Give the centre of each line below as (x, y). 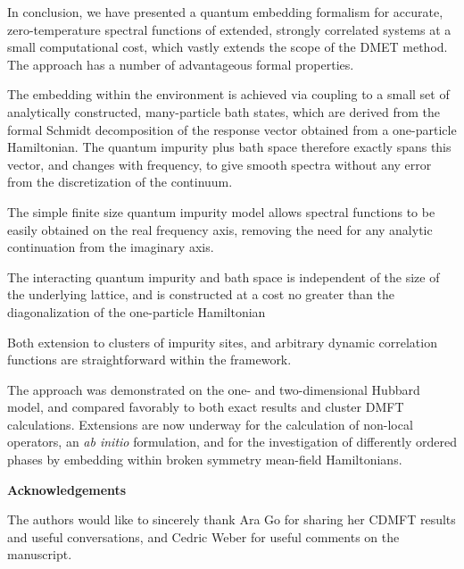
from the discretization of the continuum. (120, 182)
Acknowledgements (67, 489)
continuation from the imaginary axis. (111, 247)
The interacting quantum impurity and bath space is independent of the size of (224, 276)
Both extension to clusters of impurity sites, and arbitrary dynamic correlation (222, 342)
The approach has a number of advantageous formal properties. (181, 64)
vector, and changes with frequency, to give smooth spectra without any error (220, 164)
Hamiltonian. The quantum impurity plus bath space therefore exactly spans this (229, 147)
